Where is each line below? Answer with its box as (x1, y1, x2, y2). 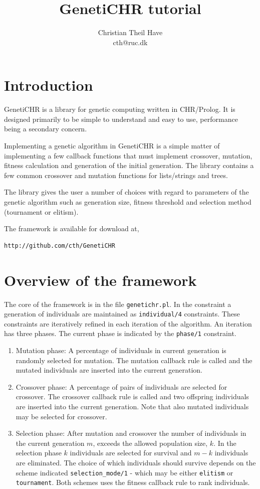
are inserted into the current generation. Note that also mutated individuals (16, 401, 249, 412)
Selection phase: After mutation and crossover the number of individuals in (16, 428, 246, 438)
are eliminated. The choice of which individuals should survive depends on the (16, 457, 256, 467)
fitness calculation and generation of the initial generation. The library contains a (4, 160, 254, 171)
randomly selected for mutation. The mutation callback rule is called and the (16, 355, 252, 365)
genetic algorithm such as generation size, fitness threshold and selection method (4, 197, 251, 207)
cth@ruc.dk (113, 37, 148, 47)
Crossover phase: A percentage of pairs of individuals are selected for (16, 381, 227, 392)
